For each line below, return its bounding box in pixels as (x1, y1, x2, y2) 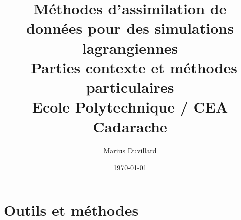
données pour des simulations (26, 18, 234, 38)
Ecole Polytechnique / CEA (32, 96, 228, 117)
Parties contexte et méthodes (31, 57, 237, 77)
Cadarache (93, 116, 167, 137)
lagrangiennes (82, 37, 178, 58)
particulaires (86, 76, 174, 97)
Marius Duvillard (103, 145, 157, 156)
